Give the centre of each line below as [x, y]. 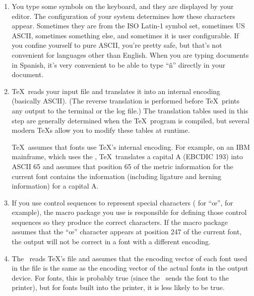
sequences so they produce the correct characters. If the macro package [120, 222]
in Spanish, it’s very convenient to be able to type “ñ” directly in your [119, 64]
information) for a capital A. [55, 186]
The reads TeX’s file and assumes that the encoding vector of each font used [129, 258]
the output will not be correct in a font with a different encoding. [111, 242]
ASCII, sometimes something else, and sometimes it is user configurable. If [125, 35]
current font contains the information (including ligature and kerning [117, 176]
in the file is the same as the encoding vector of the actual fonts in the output [130, 268]
